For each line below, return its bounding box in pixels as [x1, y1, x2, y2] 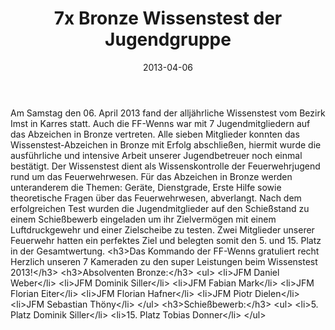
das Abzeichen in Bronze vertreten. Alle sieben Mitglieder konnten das [10, 128, 300, 140]
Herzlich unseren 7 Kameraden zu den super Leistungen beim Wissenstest [10, 255, 318, 267]
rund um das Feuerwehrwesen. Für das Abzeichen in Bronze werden [10, 170, 293, 182]
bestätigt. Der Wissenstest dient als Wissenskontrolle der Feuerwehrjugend [10, 160, 321, 172]
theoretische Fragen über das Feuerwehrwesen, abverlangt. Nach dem [10, 192, 302, 204]
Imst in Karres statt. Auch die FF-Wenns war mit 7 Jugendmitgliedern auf [10, 117, 311, 129]
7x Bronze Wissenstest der [53, 7, 283, 30]
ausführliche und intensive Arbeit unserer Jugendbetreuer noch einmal [10, 149, 303, 161]
